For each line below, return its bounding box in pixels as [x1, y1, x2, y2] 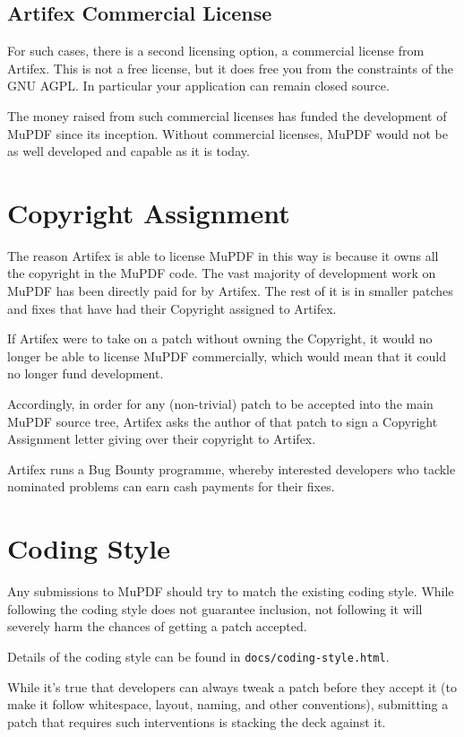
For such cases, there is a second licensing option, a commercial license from [7, 41, 425, 60]
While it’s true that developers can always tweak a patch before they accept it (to [7, 677, 457, 696]
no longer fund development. [7, 364, 164, 383]
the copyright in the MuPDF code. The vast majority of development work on [7, 264, 436, 282]
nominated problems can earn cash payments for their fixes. [7, 477, 335, 496]
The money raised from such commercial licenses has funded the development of [7, 106, 447, 125]
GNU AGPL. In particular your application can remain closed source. [7, 76, 390, 95]
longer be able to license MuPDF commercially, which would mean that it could [7, 346, 446, 365]
